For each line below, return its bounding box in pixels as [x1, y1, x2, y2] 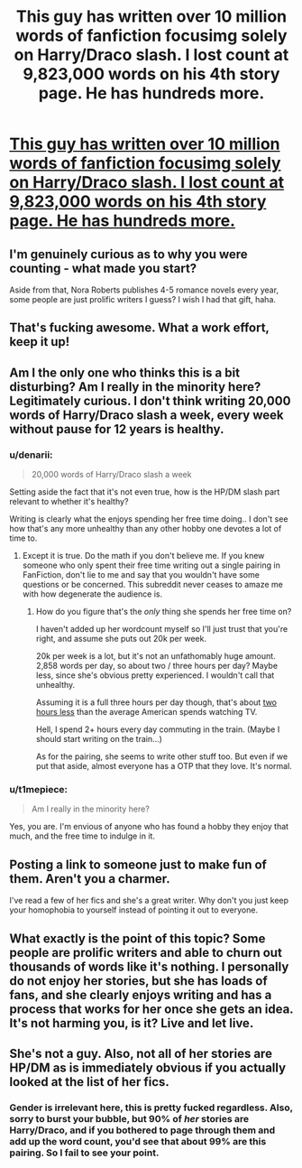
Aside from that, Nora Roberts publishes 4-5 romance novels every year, [9, 284, 279, 295]
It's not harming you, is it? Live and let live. [9, 1015, 254, 1031]
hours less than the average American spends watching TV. [35, 707, 258, 718]
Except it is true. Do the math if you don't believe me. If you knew [22, 551, 265, 561]
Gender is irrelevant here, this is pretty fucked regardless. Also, [9, 1101, 293, 1114]
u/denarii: [9, 449, 53, 461]
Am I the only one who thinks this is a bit [9, 365, 241, 380]
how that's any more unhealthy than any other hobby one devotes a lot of [9, 524, 282, 534]
